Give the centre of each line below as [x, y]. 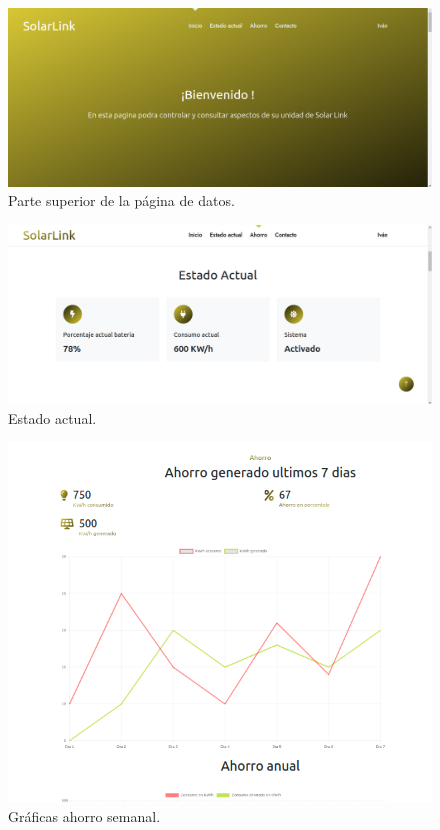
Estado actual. [52, 417]
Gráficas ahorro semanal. [84, 815]
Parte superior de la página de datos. [121, 200]
